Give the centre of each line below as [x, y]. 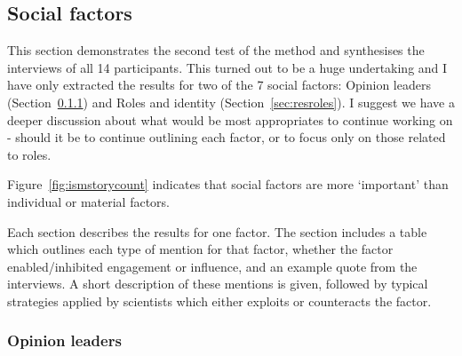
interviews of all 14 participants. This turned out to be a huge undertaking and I [227, 67]
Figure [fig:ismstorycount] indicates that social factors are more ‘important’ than [228, 184]
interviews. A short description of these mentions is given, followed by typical [218, 284]
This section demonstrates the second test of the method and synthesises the [216, 50]
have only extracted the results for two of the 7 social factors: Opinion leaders [219, 85]
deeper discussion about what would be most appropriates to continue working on [230, 119]
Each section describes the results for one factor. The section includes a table [217, 231]
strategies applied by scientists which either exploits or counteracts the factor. [219, 301]
